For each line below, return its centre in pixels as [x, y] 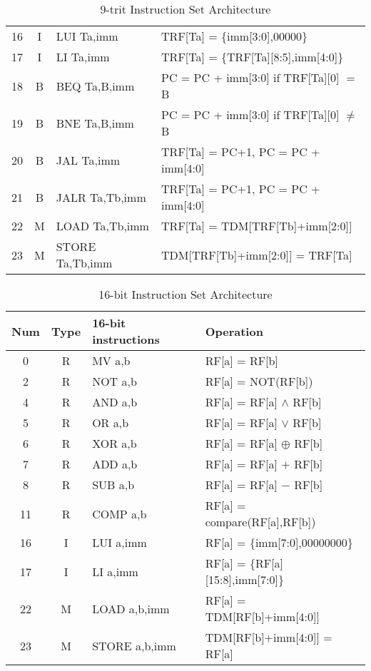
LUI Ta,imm [87, 36]
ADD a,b [115, 464]
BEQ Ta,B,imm [95, 86]
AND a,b [115, 402]
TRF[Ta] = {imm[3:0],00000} [234, 36]
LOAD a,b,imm [131, 608]
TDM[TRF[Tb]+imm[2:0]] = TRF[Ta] [257, 255]
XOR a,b [115, 443]
